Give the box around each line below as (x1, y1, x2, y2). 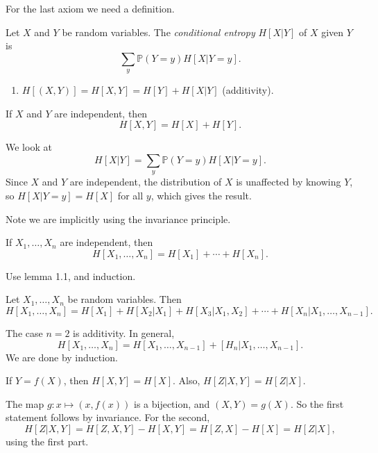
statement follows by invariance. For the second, (6, 410, 210, 425)
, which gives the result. (151, 188, 252, 202)
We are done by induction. (6, 349, 118, 364)
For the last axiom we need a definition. (6, 1, 175, 15)
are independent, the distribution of (69, 174, 222, 189)
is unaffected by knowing (236, 174, 341, 189)
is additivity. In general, (73, 325, 175, 340)
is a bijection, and (133, 396, 210, 411)
